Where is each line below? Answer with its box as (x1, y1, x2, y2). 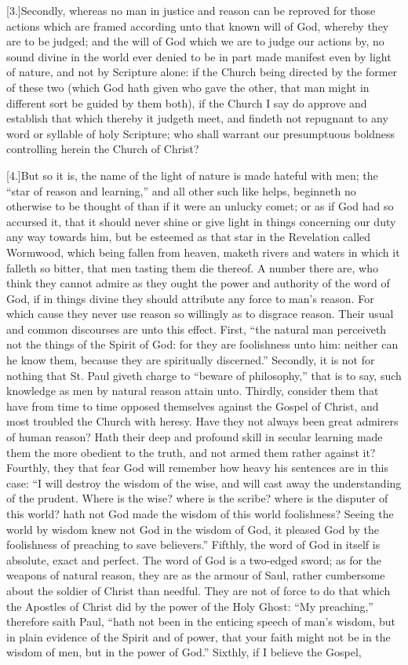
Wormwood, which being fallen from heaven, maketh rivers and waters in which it (6, 243, 400, 260)
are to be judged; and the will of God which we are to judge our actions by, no (6, 33, 384, 49)
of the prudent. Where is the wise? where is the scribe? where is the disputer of (6, 490, 388, 506)
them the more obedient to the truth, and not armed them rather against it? (6, 444, 376, 460)
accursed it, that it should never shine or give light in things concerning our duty (6, 213, 396, 229)
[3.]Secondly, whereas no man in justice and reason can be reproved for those (6, 2, 376, 18)
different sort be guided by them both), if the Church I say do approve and (6, 94, 367, 111)
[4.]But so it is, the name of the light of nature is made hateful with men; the (6, 166, 378, 183)
